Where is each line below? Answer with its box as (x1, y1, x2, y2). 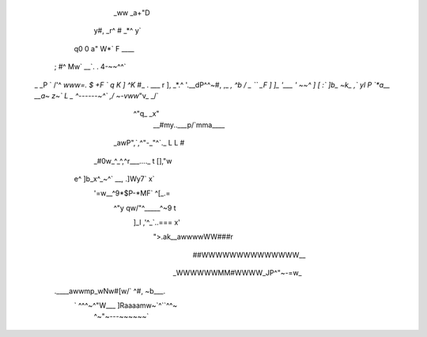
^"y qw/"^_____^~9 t (113, 203, 177, 213)
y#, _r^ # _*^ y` (93, 26, 142, 36)
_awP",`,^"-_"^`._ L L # (113, 138, 185, 148)
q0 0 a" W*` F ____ (74, 44, 134, 53)
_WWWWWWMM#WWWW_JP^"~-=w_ (172, 268, 302, 278)
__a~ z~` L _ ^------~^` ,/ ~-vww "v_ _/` (34, 91, 159, 100)
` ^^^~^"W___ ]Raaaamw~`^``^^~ (74, 301, 178, 310)
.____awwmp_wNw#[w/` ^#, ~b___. (54, 286, 166, 296)
